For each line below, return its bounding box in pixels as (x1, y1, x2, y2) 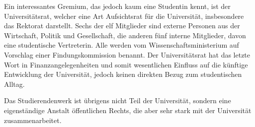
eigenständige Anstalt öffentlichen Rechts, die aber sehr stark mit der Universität (4, 105, 252, 115)
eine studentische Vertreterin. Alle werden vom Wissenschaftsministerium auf (4, 40, 239, 50)
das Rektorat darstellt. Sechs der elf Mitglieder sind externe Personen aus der (4, 20, 240, 31)
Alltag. (4, 78, 25, 89)
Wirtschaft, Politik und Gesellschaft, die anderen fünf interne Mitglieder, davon (4, 30, 246, 40)
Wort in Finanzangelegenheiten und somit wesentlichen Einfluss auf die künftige (4, 59, 248, 69)
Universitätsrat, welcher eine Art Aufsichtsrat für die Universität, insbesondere (4, 10, 244, 21)
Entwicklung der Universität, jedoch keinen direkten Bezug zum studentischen (4, 69, 242, 79)
